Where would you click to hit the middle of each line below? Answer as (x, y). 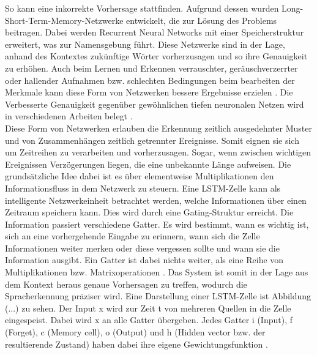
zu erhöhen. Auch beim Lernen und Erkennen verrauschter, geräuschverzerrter (151, 68)
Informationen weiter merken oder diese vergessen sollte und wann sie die (142, 248)
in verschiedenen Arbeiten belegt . (69, 116)
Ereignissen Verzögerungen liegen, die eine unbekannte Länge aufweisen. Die (148, 164)
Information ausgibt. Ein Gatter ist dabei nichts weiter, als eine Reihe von (144, 260)
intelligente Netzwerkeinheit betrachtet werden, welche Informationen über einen (156, 200)
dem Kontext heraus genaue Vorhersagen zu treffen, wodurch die (126, 284)
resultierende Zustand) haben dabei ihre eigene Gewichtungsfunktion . (136, 344)
